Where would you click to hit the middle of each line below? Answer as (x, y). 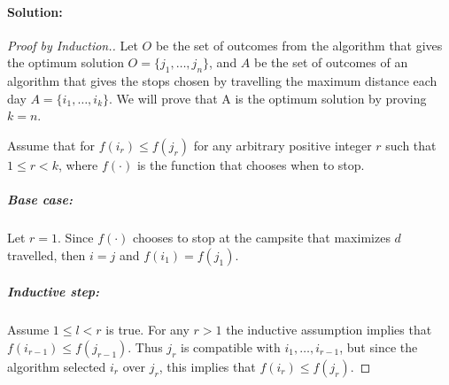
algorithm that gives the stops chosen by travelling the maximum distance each (222, 81)
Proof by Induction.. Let (73, 45)
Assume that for (51, 145)
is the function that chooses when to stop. (251, 164)
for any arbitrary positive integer (283, 145)
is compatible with (230, 346)
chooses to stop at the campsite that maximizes (262, 238)
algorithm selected (57, 366)
